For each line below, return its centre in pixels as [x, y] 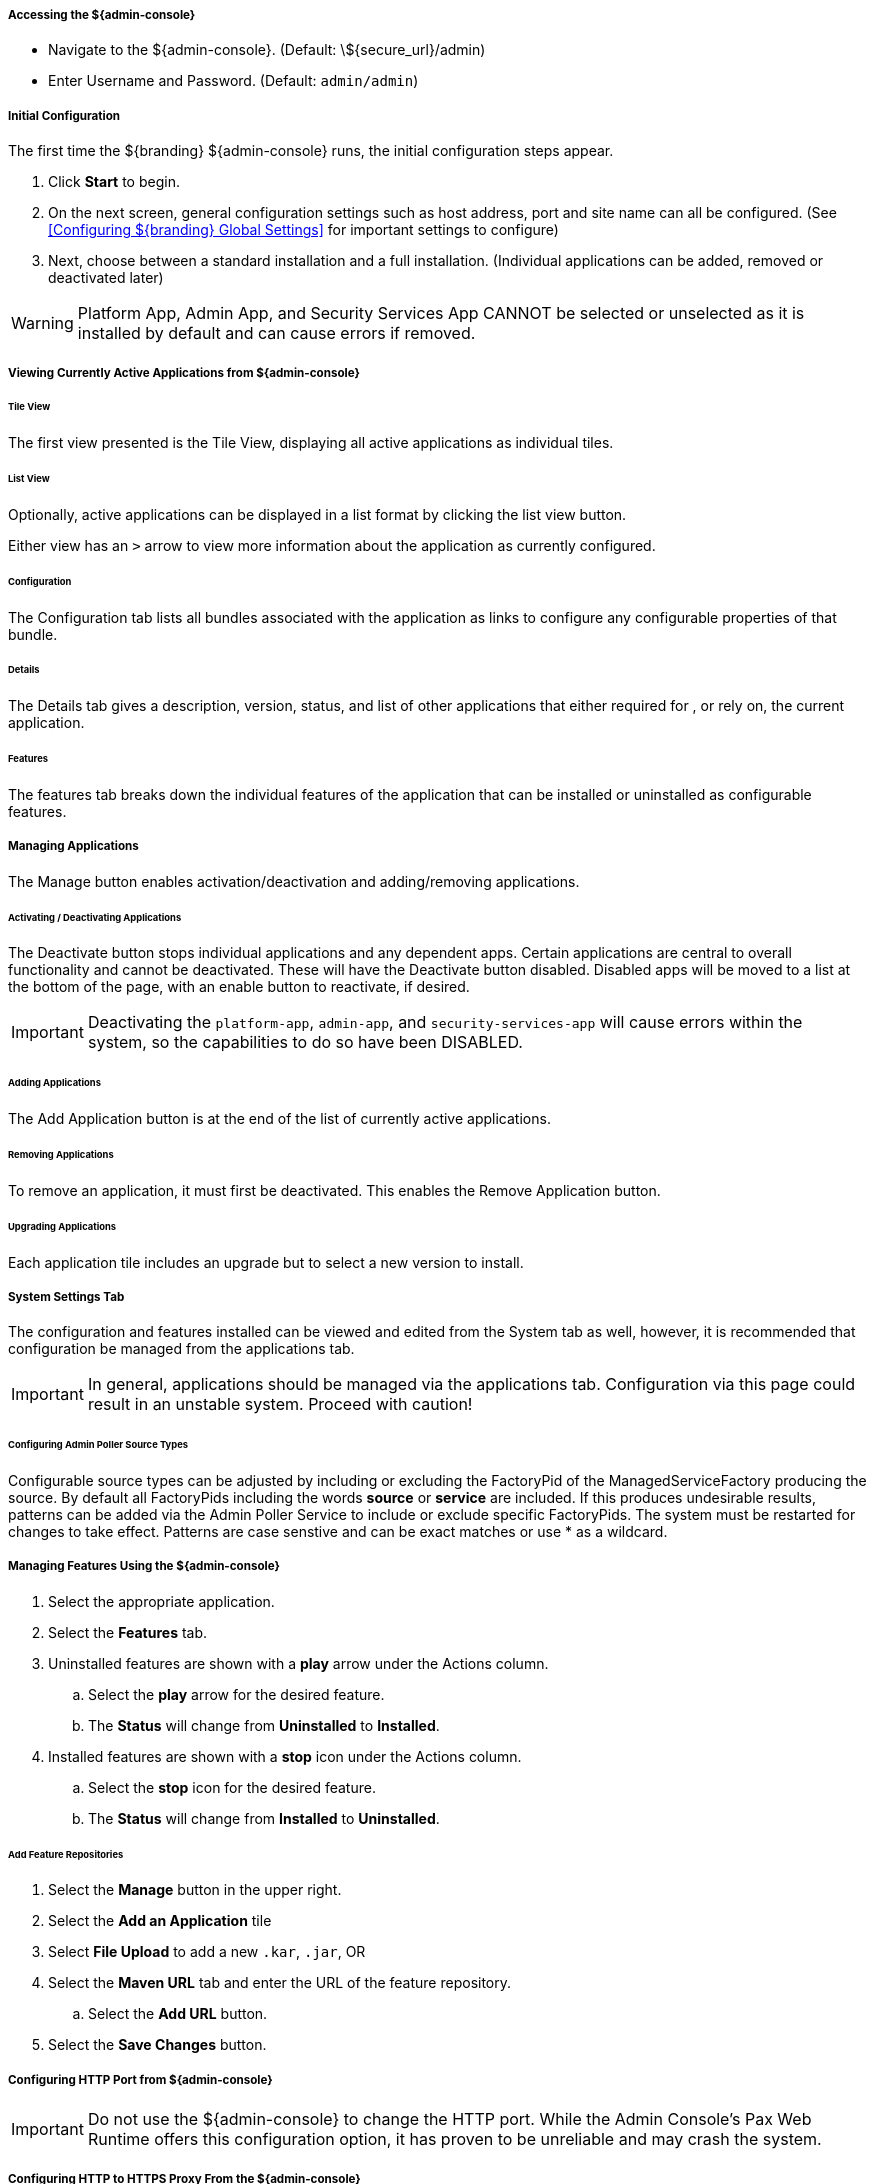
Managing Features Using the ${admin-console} [144, 1566]
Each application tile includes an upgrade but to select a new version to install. [266, 1262]
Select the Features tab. [128, 1632]
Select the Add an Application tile [160, 1921]
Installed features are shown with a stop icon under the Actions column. [285, 1756]
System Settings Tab [66, 1296]
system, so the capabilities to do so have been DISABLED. [305, 1042]
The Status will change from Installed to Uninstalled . [264, 1818]
